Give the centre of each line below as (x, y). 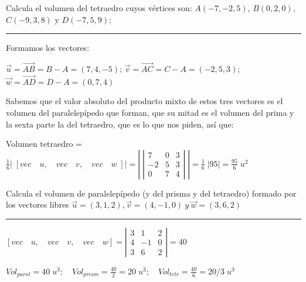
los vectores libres (38, 204)
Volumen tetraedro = (44, 144)
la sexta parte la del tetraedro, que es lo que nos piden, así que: (120, 124)
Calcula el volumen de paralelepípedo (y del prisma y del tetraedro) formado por (151, 193)
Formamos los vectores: (48, 48)
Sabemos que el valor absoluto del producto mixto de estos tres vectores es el (144, 101)
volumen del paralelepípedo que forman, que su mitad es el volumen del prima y (150, 112)
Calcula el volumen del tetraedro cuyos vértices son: (99, 8)
